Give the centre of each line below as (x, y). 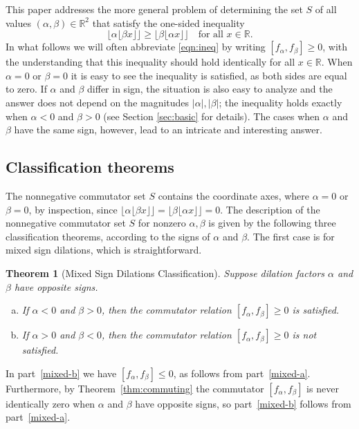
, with (335, 47)
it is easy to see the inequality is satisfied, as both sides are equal (209, 75)
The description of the (273, 209)
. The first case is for (291, 236)
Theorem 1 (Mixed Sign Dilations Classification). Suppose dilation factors (165, 273)
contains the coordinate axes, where (234, 195)
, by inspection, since (73, 209)
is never (323, 388)
